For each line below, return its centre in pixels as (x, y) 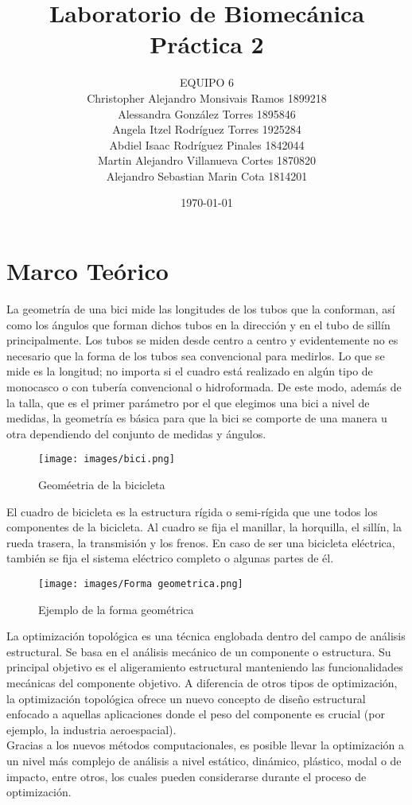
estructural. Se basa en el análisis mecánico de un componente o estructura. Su (199, 651)
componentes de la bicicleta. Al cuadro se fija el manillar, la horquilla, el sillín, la (204, 527)
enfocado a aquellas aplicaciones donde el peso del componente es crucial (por (196, 714)
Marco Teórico (87, 271)
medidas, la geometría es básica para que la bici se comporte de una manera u (197, 418)
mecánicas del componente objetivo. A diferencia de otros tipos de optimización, (202, 682)
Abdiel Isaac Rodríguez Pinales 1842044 (207, 144)
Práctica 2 (207, 44)
